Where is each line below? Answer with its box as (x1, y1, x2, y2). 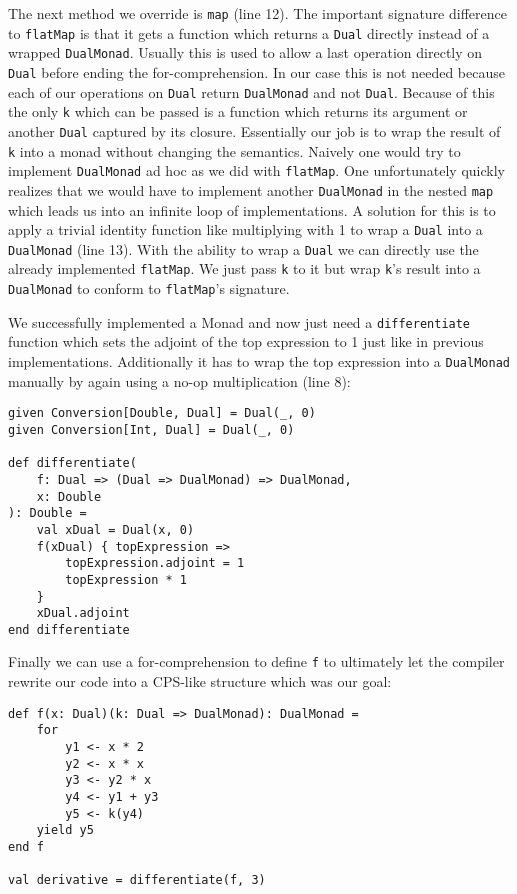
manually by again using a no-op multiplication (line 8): (8, 370, 351, 391)
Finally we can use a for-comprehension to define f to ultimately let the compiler (8, 651, 505, 672)
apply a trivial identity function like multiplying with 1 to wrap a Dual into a (8, 219, 483, 240)
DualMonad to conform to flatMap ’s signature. (8, 278, 290, 299)
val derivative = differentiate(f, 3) (8, 873, 266, 888)
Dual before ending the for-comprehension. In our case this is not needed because (8, 61, 505, 82)
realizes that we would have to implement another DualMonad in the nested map (8, 179, 494, 200)
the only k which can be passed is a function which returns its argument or (8, 101, 468, 122)
